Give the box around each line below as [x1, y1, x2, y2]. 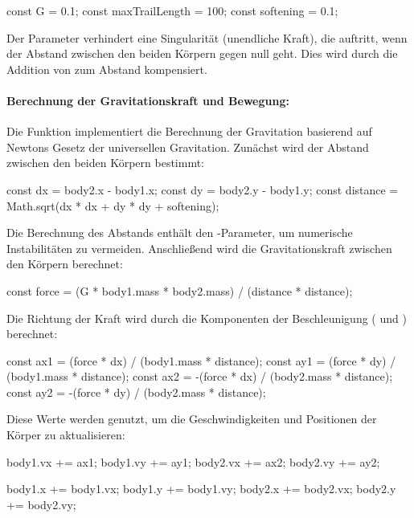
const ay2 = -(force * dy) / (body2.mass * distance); [6, 383, 266, 400]
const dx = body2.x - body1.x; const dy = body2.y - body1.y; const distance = [6, 181, 399, 198]
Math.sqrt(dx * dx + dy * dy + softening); [6, 197, 219, 214]
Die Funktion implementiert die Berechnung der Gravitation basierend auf [6, 123, 372, 140]
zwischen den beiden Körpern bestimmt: [6, 154, 205, 171]
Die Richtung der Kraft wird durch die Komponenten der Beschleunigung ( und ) [6, 309, 407, 326]
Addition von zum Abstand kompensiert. [6, 60, 207, 77]
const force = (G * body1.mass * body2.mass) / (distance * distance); [6, 282, 353, 299]
